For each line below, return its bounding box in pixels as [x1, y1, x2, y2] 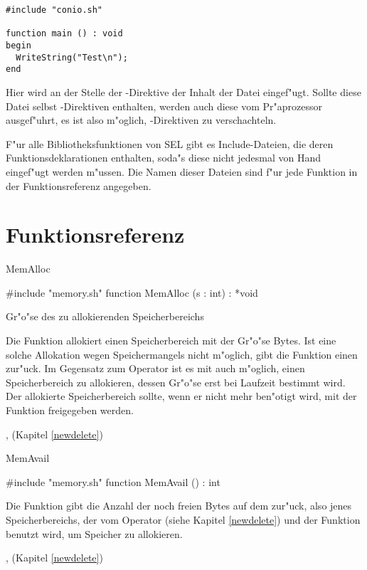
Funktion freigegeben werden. [6, 402, 134, 417]
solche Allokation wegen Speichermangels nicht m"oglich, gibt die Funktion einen [6, 347, 358, 361]
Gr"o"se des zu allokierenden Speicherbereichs [6, 309, 204, 324]
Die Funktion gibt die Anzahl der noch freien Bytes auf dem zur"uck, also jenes [6, 498, 352, 513]
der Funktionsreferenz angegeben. [6, 178, 151, 193]
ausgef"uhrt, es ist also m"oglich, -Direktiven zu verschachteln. [6, 112, 277, 127]
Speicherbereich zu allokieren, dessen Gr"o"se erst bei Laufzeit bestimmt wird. [6, 374, 346, 389]
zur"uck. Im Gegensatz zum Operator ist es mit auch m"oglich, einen [6, 361, 305, 376]
